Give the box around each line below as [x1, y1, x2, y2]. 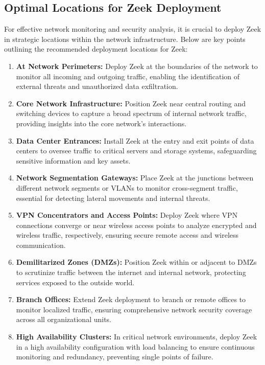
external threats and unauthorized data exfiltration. [16, 81, 178, 92]
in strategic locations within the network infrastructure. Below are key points [4, 33, 246, 44]
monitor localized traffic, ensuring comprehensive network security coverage [16, 304, 252, 314]
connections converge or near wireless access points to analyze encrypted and [16, 219, 257, 230]
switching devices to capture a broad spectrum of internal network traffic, [16, 108, 247, 119]
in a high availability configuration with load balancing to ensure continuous [16, 341, 255, 352]
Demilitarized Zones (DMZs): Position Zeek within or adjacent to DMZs [16, 257, 257, 267]
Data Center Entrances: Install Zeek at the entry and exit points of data [16, 135, 254, 146]
